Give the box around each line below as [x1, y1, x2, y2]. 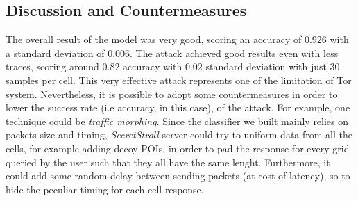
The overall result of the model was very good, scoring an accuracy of [6, 32, 302, 47]
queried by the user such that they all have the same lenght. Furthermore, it [6, 154, 330, 169]
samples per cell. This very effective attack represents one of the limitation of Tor [6, 72, 352, 87]
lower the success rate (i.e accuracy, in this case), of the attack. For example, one [6, 100, 350, 115]
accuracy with [123, 59, 182, 74]
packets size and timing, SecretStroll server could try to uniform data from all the [6, 127, 352, 142]
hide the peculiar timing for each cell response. [6, 182, 204, 196]
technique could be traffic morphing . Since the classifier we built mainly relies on [6, 113, 349, 128]
